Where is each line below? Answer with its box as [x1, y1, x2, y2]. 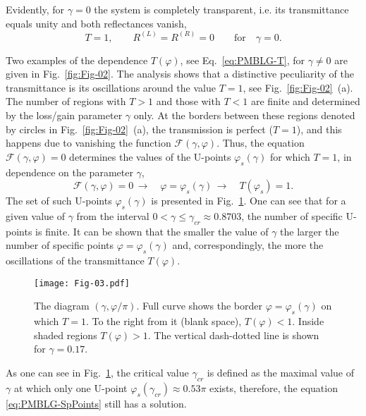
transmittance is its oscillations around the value [6, 80, 216, 94]
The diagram [34, 298, 90, 313]
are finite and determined [250, 94, 360, 109]
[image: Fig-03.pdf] [34, 278, 130, 288]
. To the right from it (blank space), [85, 314, 242, 329]
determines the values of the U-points [69, 149, 231, 164]
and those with [156, 94, 221, 109]
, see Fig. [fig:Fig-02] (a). [243, 80, 353, 94]
